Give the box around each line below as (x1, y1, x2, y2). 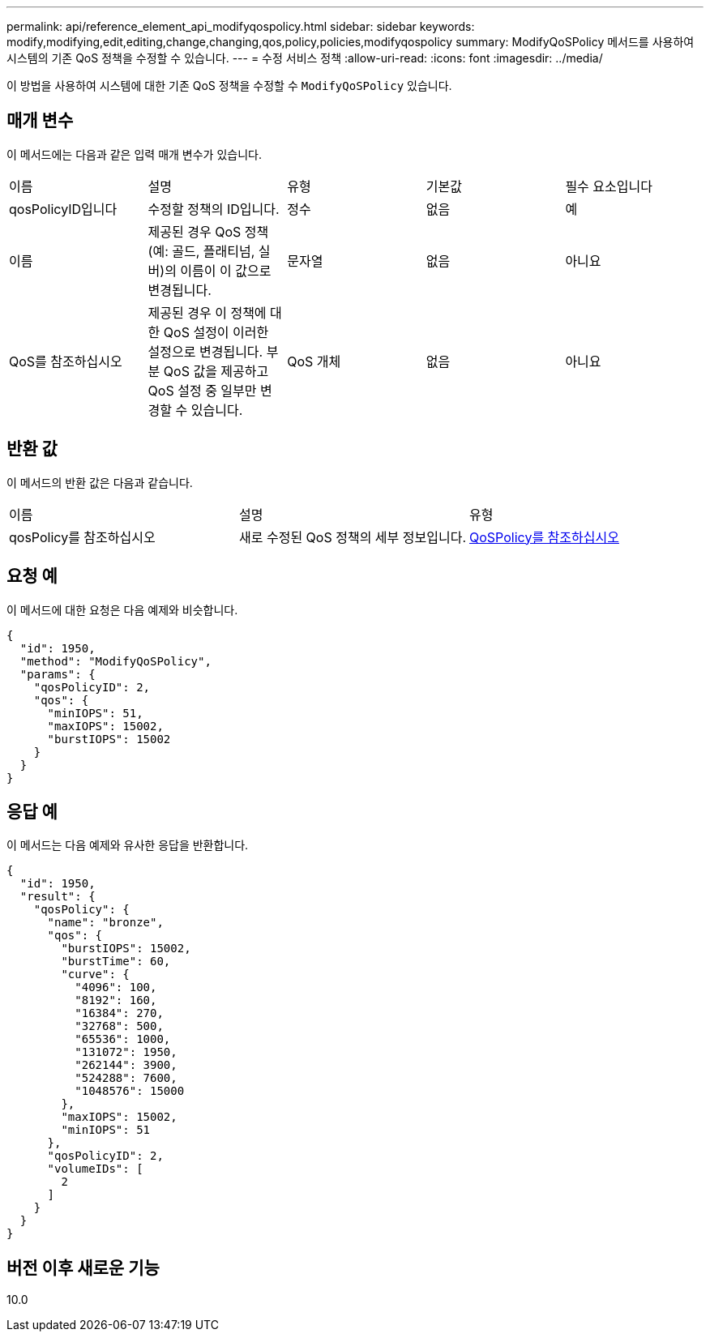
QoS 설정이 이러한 (163, 323, 269, 340)
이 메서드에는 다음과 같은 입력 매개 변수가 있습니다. (6, 147, 262, 161)
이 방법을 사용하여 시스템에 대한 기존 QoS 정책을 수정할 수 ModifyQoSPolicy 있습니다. (6, 79, 452, 92)
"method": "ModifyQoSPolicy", (19, 654, 212, 668)
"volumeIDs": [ (47, 1162, 143, 1176)
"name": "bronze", (47, 916, 164, 930)
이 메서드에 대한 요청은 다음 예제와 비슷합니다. (6, 602, 238, 617)
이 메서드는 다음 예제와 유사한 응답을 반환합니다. (6, 838, 249, 853)
